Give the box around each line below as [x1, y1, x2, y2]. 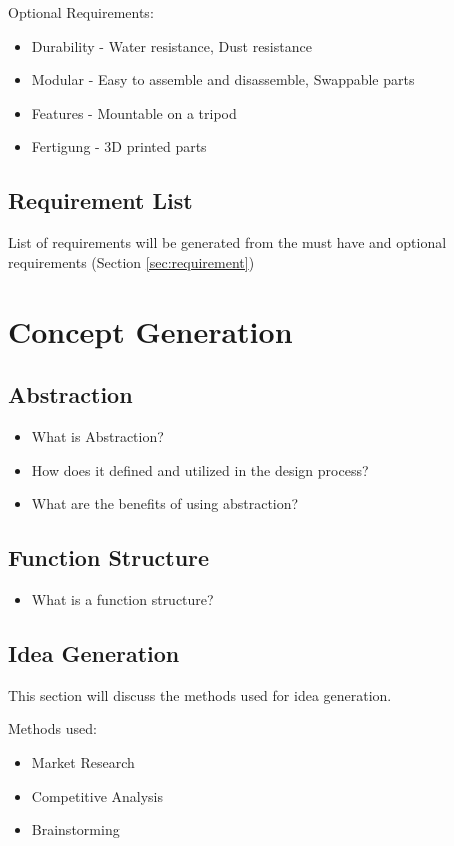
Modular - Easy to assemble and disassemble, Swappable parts [31, 69, 415, 90]
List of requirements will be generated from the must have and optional [8, 232, 447, 253]
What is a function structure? [31, 588, 214, 609]
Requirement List [8, 185, 193, 216]
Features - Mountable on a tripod [31, 102, 237, 123]
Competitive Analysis [31, 785, 164, 806]
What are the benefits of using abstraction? [31, 493, 299, 514]
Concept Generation [8, 310, 293, 351]
